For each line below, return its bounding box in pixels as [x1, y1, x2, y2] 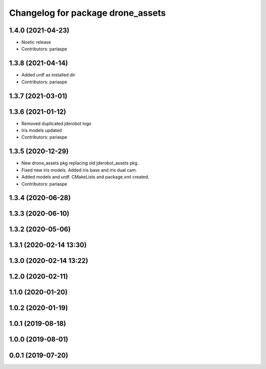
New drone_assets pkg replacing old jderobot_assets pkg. [21, 160, 139, 166]
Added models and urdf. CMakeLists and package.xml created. [21, 174, 150, 180]
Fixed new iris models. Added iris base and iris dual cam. [21, 167, 137, 173]
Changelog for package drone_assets [9, 7, 166, 18]
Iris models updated [21, 127, 62, 133]
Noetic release [21, 39, 51, 45]
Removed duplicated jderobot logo [21, 120, 92, 126]
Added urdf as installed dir [21, 72, 75, 78]
